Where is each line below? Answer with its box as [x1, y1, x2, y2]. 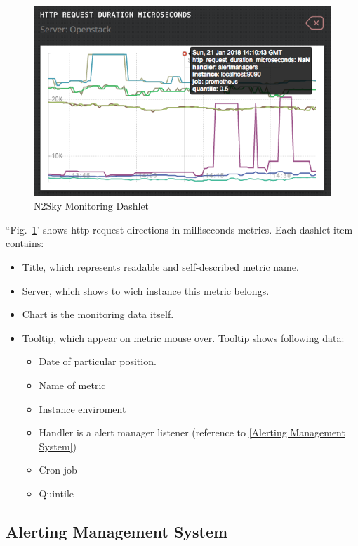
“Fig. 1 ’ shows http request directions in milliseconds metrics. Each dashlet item [6, 222, 353, 236]
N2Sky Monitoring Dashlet [34, 198, 150, 213]
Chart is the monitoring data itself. [22, 307, 174, 322]
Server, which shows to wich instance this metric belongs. [22, 283, 270, 298]
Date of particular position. [39, 354, 157, 369]
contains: [6, 236, 44, 250]
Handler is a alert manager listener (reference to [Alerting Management [39, 425, 345, 440]
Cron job [39, 462, 77, 477]
